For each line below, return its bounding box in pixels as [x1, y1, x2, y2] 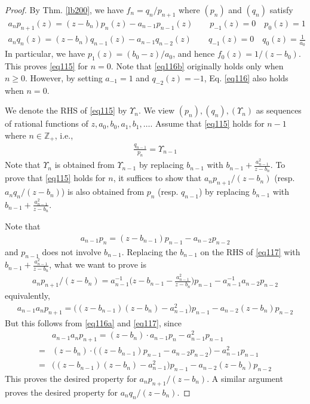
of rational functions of [5, 117, 88, 130]
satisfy [269, 4, 293, 16]
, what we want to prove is [49, 258, 146, 271]
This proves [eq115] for [5, 60, 88, 72]
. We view [138, 104, 175, 117]
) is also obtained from [61, 185, 145, 198]
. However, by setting [25, 71, 103, 84]
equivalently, [5, 289, 50, 302]
